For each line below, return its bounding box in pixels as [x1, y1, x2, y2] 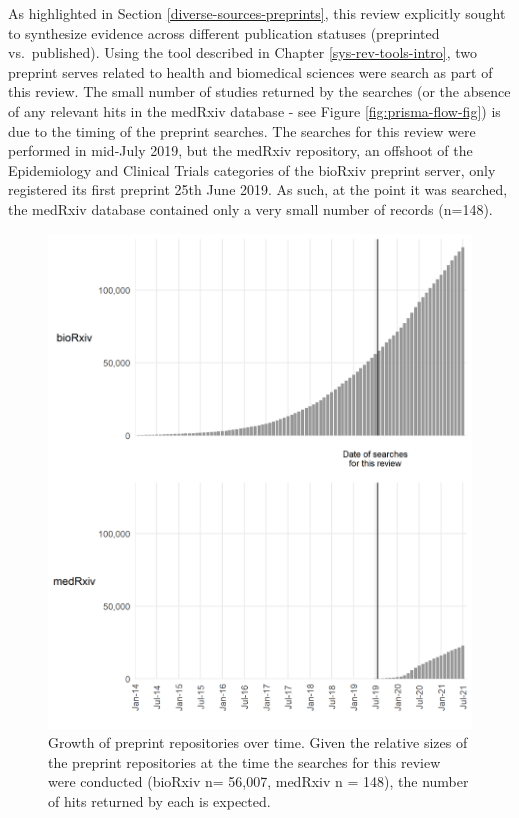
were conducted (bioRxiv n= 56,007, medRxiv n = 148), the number [48, 771, 469, 792]
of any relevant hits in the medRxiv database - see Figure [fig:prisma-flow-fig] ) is [8, 100, 501, 121]
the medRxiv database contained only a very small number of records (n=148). [8, 198, 493, 219]
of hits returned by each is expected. [48, 790, 271, 811]
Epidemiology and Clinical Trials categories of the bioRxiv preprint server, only [8, 159, 496, 180]
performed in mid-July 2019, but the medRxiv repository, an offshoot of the [8, 140, 473, 161]
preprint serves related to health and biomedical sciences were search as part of [8, 61, 493, 82]
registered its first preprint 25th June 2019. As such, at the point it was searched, [8, 179, 508, 200]
